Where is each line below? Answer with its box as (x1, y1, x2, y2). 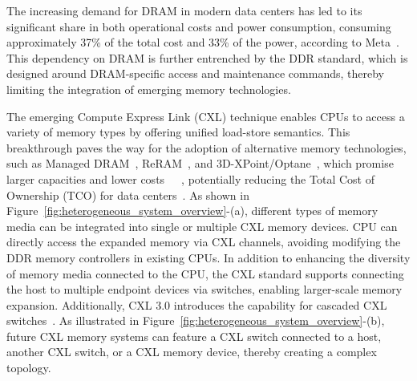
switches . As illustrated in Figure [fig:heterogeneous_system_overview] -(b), (6, 312, 385, 329)
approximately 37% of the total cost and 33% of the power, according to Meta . (6, 34, 399, 51)
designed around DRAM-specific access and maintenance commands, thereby (6, 65, 384, 82)
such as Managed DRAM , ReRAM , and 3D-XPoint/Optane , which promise (6, 155, 394, 172)
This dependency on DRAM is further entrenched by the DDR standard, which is (6, 49, 408, 66)
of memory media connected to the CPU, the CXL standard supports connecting (6, 265, 404, 282)
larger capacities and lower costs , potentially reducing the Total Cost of (6, 170, 374, 187)
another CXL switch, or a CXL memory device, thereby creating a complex (6, 343, 377, 360)
